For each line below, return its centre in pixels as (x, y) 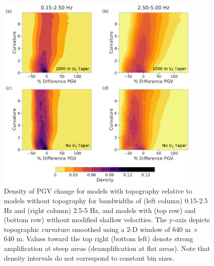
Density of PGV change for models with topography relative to (98, 191)
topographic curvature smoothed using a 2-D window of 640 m (97, 229)
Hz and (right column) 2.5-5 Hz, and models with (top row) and (100, 210)
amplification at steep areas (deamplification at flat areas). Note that (107, 248)
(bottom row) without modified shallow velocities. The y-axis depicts (107, 220)
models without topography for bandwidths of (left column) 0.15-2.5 (106, 201)
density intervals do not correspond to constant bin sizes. (89, 257)
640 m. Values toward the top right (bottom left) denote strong (98, 239)
